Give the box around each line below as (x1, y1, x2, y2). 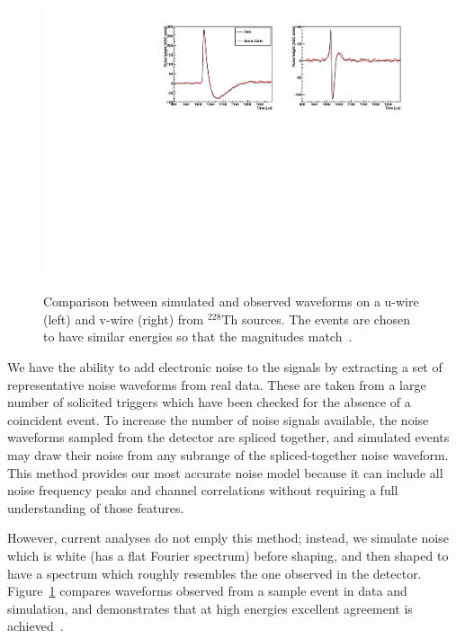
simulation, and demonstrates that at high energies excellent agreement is (7, 598, 413, 617)
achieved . (7, 616, 64, 635)
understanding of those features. (7, 498, 184, 517)
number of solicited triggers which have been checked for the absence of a (7, 393, 411, 412)
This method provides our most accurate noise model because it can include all (7, 463, 443, 482)
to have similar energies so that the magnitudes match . (43, 327, 353, 346)
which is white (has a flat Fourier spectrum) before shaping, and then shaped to (7, 545, 449, 564)
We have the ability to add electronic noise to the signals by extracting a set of (7, 358, 443, 377)
